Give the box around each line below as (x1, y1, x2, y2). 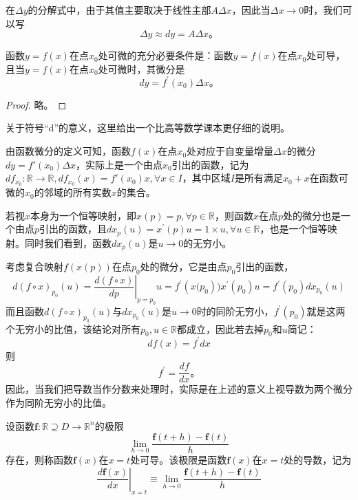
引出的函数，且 (39, 221, 107, 236)
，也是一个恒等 (260, 221, 328, 236)
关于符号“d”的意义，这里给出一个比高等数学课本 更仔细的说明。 (6, 120, 290, 135)
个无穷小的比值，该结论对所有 (6, 321, 140, 336)
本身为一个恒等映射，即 (30, 208, 137, 222)
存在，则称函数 (6, 453, 73, 467)
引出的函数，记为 (171, 157, 249, 171)
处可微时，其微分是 (98, 61, 185, 76)
